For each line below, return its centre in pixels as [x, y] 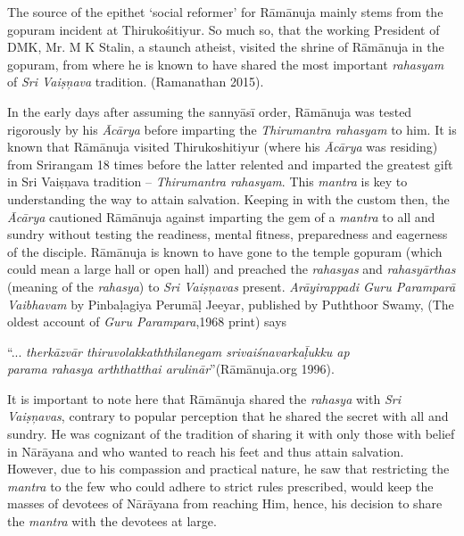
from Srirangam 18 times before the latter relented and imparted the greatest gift [230, 164]
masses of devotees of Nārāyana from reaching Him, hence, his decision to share [225, 503]
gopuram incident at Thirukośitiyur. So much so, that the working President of [224, 29]
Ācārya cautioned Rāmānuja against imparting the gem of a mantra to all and [221, 216]
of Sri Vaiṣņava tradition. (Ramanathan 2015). [136, 82]
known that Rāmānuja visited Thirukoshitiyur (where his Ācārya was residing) [223, 147]
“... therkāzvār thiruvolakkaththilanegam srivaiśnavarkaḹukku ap [178, 351]
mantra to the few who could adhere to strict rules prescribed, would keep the [220, 486]
